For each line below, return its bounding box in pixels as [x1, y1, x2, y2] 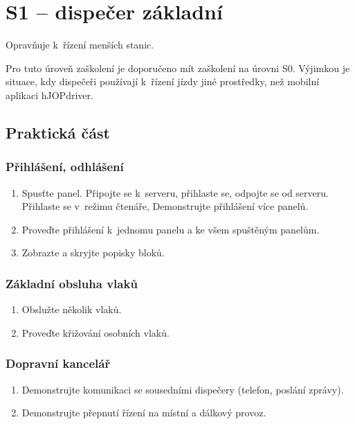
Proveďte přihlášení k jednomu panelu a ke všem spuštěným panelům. [21, 222, 320, 236]
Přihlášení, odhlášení [6, 158, 124, 175]
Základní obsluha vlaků [6, 274, 138, 292]
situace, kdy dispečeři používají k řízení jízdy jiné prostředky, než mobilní [6, 74, 320, 89]
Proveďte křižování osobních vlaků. [21, 325, 170, 339]
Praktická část [6, 121, 111, 143]
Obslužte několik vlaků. [21, 302, 122, 317]
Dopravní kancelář [6, 355, 111, 372]
